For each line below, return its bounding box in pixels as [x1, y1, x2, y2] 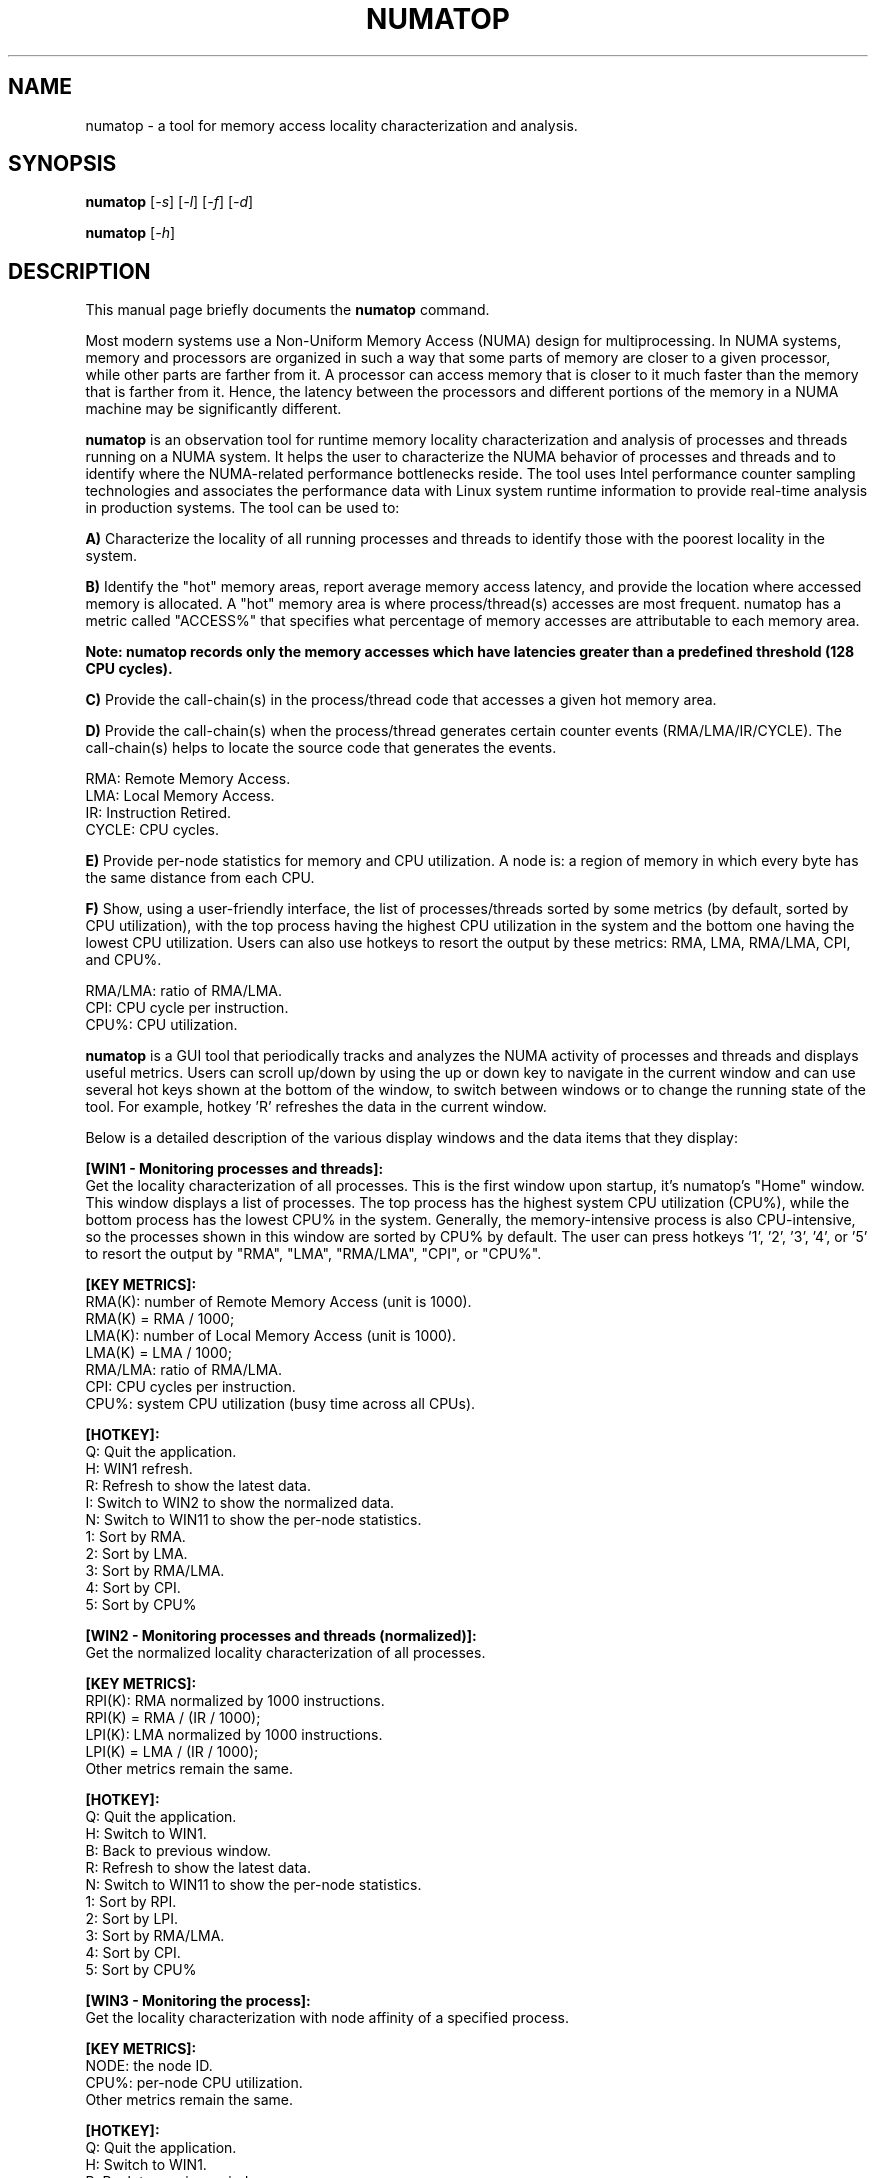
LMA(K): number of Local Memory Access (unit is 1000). [85, 1327, 457, 1345]
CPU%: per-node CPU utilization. [85, 2074, 303, 2092]
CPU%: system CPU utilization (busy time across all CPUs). [85, 1395, 476, 1413]
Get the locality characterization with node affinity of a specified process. [85, 2009, 569, 2027]
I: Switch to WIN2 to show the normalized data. [85, 1494, 395, 1512]
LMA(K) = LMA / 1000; [85, 1344, 232, 1362]
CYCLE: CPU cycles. [85, 821, 219, 839]
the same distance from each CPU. [85, 869, 315, 887]
